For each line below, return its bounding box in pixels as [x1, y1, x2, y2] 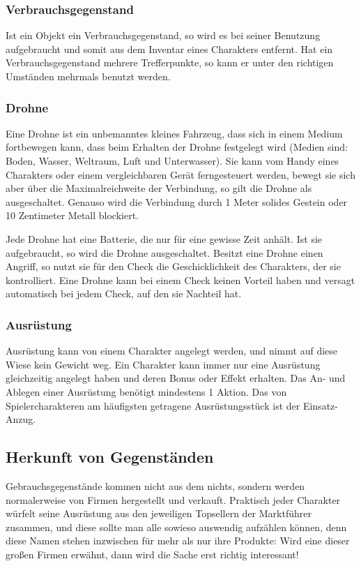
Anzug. [6, 412, 36, 426]
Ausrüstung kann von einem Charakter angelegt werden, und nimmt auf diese [6, 343, 338, 358]
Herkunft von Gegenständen [6, 446, 214, 468]
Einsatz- [302, 398, 338, 412]
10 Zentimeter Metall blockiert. [6, 208, 139, 223]
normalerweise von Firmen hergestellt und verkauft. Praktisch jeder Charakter [6, 492, 341, 507]
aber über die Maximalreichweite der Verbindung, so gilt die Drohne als [6, 181, 312, 195]
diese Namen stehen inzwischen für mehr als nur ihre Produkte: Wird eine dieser [6, 533, 350, 548]
